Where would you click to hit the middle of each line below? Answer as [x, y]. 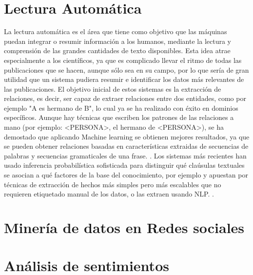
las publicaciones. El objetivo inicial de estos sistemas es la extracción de [113, 88]
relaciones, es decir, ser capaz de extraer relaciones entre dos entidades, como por [125, 98]
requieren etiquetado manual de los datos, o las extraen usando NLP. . [109, 194]
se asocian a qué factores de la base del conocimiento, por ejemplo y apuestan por [126, 175]
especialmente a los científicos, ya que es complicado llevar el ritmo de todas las [123, 60]
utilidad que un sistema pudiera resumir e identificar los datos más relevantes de [124, 79]
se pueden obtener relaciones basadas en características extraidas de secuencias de [126, 146]
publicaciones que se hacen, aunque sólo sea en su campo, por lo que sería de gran [126, 69]
